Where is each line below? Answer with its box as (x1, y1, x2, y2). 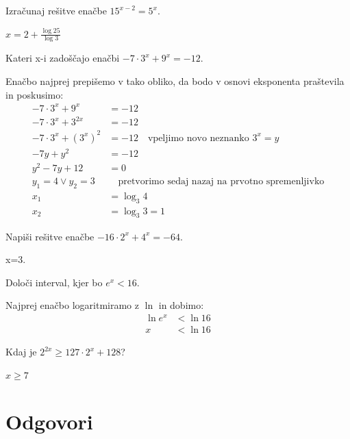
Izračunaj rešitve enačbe (5, 3, 107, 17)
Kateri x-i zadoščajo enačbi (5, 51, 120, 65)
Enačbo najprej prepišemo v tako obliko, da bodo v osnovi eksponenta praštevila (5, 74, 345, 88)
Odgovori (5, 407, 93, 436)
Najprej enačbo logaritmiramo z (5, 298, 139, 312)
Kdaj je (5, 344, 37, 359)
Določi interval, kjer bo (5, 275, 103, 289)
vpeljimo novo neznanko (147, 133, 249, 143)
